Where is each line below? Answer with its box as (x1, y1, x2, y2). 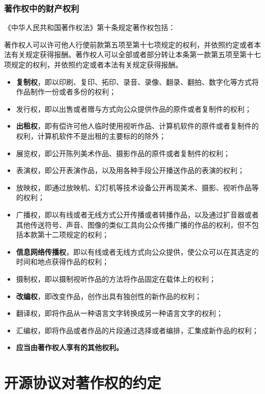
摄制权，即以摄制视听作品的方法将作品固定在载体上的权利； (16, 273, 216, 284)
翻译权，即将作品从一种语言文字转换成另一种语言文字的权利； (16, 308, 223, 318)
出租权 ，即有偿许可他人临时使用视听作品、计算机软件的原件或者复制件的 (16, 120, 259, 131)
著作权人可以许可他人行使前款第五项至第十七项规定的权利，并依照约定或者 (4, 39, 254, 50)
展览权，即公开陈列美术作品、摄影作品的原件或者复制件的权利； (16, 147, 230, 158)
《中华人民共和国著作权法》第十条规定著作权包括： (4, 22, 175, 33)
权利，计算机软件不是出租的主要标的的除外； (16, 130, 166, 141)
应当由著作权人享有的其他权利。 (16, 342, 123, 353)
